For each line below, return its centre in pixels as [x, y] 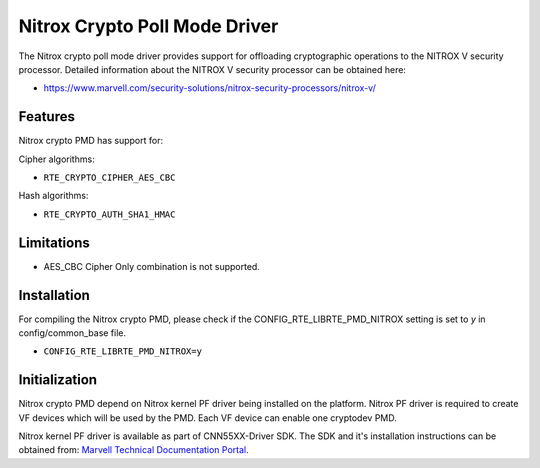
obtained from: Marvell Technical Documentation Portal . [133, 450]
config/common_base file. [72, 333]
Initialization [58, 380]
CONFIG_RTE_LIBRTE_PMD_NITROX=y [122, 351]
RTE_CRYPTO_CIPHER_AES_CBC [109, 178]
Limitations [54, 242]
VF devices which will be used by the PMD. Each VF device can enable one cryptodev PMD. [207, 417]
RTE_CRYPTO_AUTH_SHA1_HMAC [109, 214]
